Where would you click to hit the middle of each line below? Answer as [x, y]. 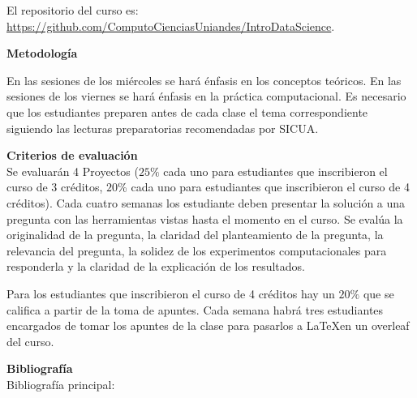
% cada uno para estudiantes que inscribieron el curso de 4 [264, 187]
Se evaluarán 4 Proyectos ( [73, 171]
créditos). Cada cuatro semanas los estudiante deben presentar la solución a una [206, 202]
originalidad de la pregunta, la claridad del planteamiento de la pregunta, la [195, 235]
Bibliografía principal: [61, 384]
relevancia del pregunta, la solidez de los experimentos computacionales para [197, 250]
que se [378, 293]
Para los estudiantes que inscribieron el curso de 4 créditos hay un [171, 293]
